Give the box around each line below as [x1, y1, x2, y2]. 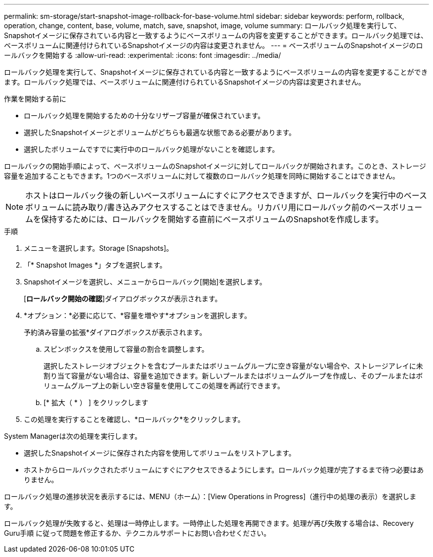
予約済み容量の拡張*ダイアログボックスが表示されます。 [24, 328, 207, 336]
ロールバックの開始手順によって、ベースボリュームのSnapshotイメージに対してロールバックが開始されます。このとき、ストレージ [4, 162, 427, 170]
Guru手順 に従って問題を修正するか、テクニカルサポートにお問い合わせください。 [4, 529, 271, 537]
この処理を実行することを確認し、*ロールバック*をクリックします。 [24, 415, 245, 423]
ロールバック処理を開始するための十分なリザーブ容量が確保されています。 [24, 111, 265, 120]
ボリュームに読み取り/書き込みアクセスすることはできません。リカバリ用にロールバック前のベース [25, 202, 391, 212]
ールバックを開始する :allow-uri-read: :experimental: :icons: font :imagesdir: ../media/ [4, 51, 281, 59]
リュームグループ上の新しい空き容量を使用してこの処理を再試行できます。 [43, 381, 284, 390]
